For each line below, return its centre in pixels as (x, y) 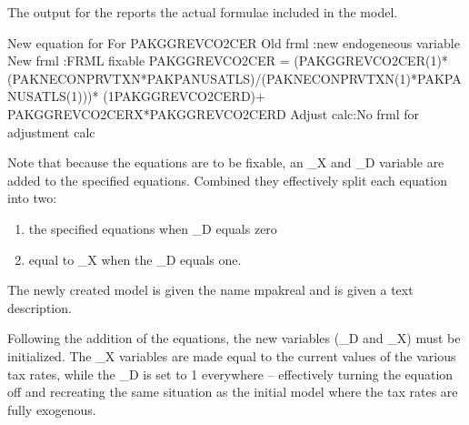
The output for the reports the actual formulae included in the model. (203, 12)
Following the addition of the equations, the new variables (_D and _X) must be (234, 338)
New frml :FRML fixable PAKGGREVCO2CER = (149, 61)
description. (40, 307)
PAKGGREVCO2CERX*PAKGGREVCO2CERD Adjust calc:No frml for (214, 113)
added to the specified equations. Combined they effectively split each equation (227, 180)
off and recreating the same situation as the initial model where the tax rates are (233, 392)
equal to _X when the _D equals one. (135, 259)
